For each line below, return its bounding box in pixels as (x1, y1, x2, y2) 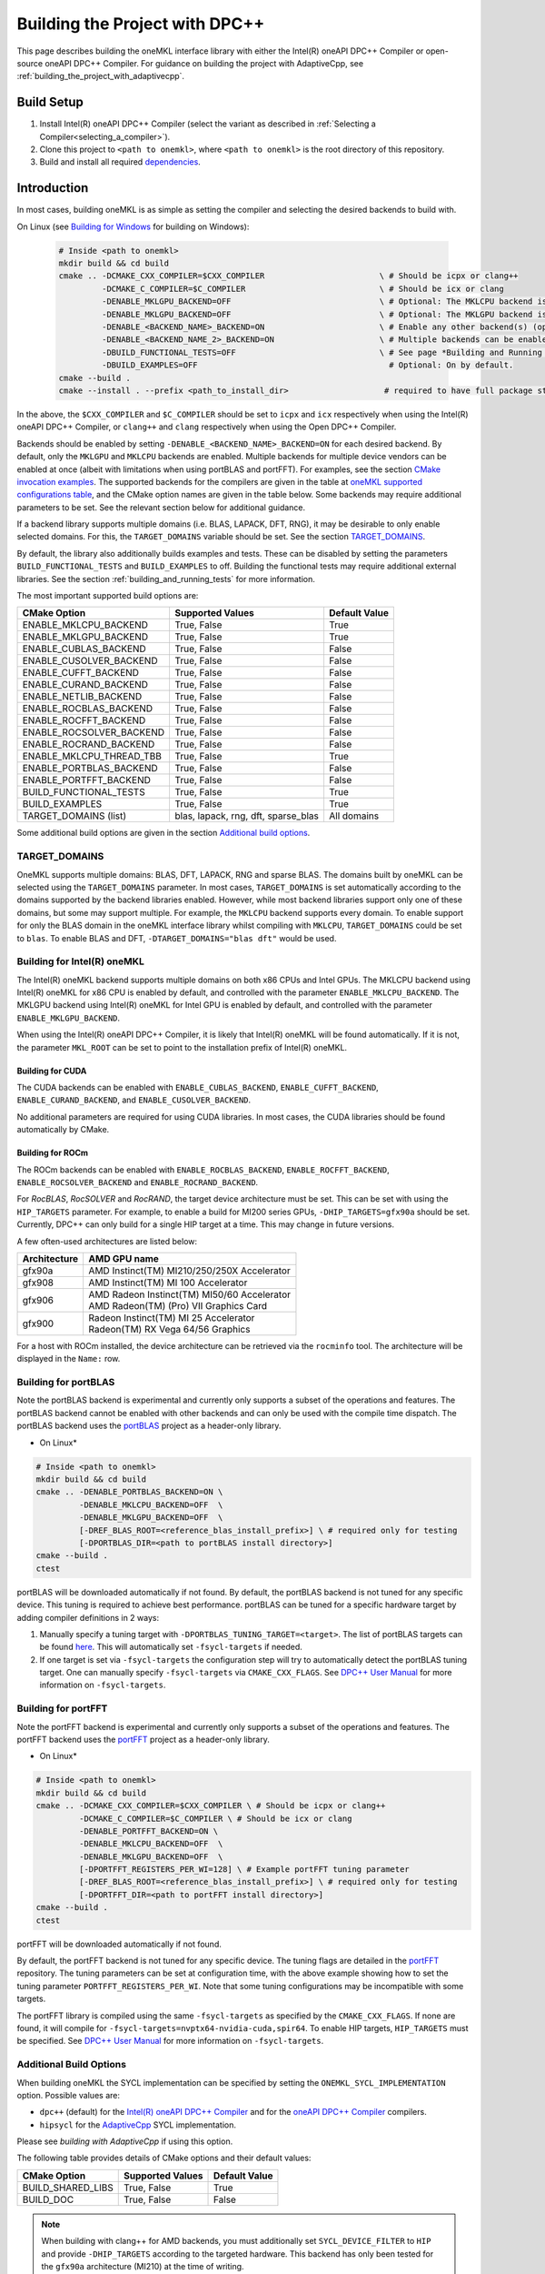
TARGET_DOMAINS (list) (22, 810, 127, 822)
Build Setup (16, 95, 84, 110)
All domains (328, 810, 380, 822)
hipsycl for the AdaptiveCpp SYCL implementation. (39, 2119, 236, 2130)
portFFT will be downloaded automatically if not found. (16, 1938, 222, 1949)
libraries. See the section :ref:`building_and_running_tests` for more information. (16, 573, 315, 584)
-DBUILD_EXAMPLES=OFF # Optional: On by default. (101, 360, 514, 370)
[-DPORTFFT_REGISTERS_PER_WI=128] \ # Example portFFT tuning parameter (78, 1865, 411, 1875)
